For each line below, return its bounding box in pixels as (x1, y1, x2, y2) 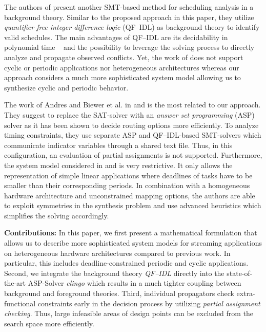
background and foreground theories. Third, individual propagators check (4, 288, 234, 299)
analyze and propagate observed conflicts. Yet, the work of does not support (4, 51, 243, 62)
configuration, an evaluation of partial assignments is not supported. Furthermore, (4, 150, 262, 160)
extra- (236, 288, 255, 299)
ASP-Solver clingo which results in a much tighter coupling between (28, 278, 241, 288)
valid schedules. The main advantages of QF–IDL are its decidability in (4, 31, 228, 42)
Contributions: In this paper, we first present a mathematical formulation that (4, 227, 257, 238)
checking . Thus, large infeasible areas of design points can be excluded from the (4, 308, 254, 319)
